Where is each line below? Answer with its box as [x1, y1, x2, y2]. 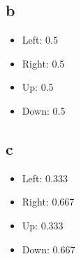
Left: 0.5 [22, 32, 58, 47]
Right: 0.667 [22, 194, 75, 209]
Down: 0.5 [22, 103, 66, 118]
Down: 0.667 [22, 241, 75, 256]
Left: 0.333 [22, 170, 68, 185]
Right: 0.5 [22, 56, 65, 70]
